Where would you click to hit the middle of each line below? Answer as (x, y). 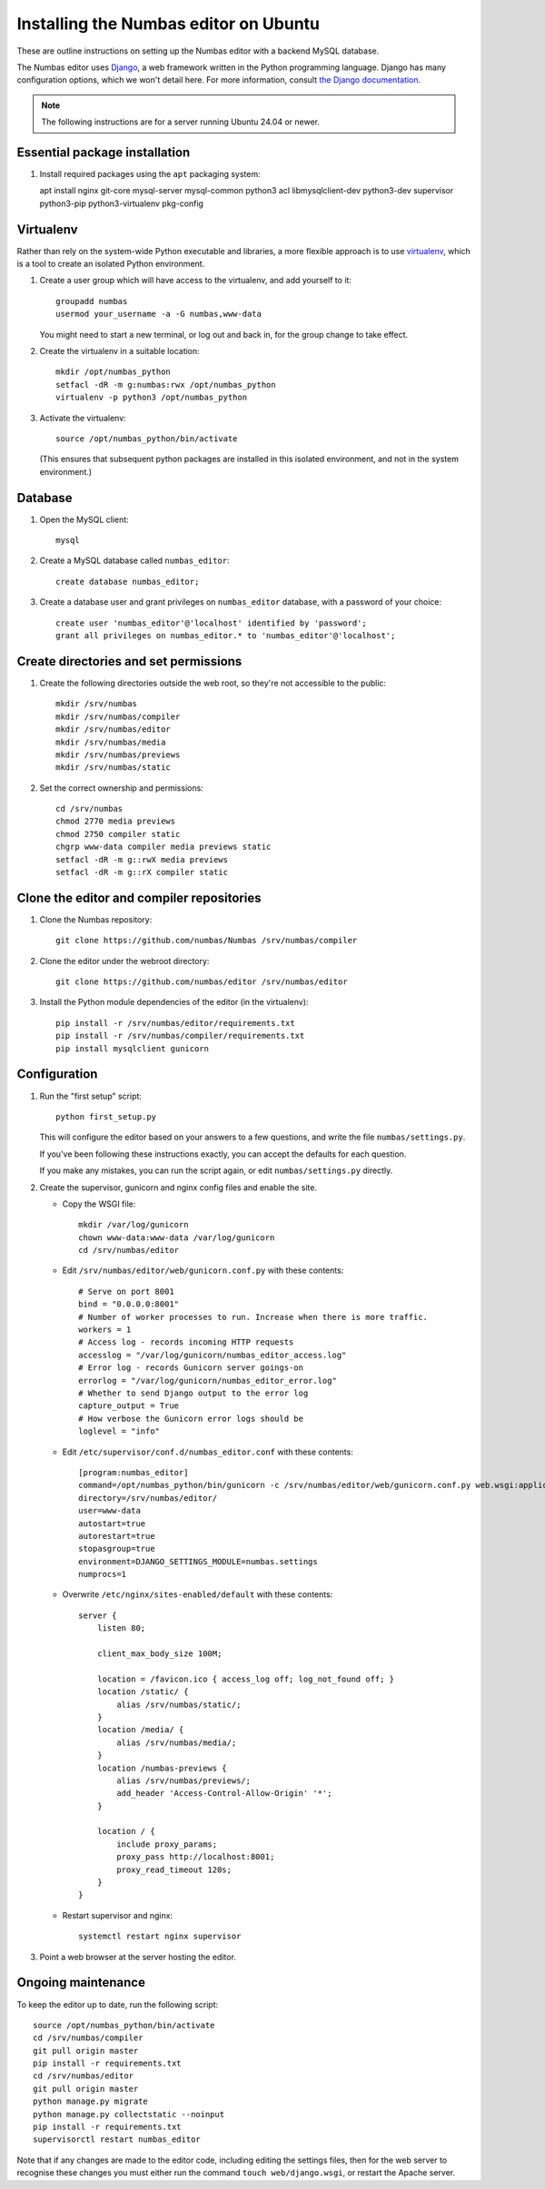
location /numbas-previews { (162, 1768)
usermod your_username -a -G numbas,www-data (159, 314)
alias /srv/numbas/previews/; (184, 1780)
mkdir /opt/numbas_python (114, 372)
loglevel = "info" (119, 1431)
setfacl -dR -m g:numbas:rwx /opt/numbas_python (166, 385)
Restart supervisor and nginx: (117, 1915)
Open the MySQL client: (84, 519)
